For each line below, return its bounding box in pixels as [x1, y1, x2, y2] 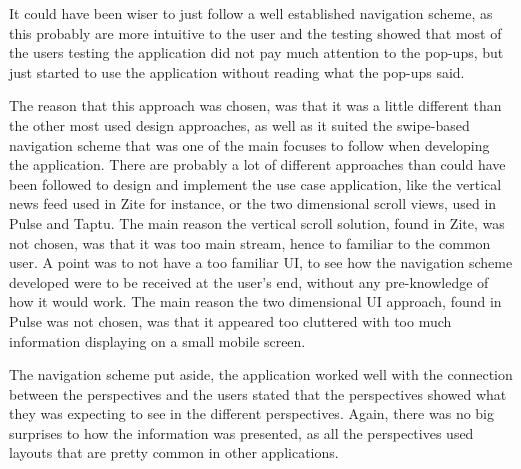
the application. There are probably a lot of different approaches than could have [9, 154, 506, 175]
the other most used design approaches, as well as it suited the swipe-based [9, 114, 470, 135]
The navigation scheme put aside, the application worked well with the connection [9, 364, 513, 385]
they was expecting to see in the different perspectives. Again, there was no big [9, 403, 495, 424]
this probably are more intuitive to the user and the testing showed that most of [9, 22, 502, 43]
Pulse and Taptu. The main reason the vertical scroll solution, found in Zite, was [9, 212, 505, 233]
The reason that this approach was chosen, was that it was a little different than [9, 95, 502, 116]
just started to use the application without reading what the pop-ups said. [9, 61, 465, 82]
